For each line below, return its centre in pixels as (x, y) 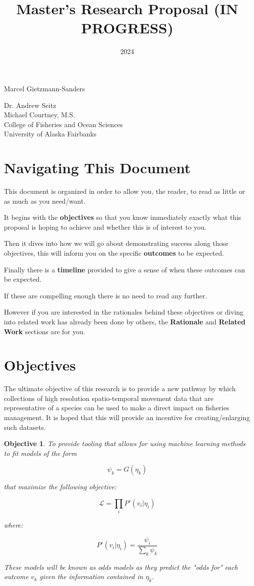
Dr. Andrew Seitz (30, 105)
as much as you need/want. (45, 200)
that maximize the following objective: (60, 487)
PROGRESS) (127, 28)
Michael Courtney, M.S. (40, 115)
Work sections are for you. (45, 331)
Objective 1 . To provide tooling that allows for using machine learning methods (125, 443)
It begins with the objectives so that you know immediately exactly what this (123, 217)
